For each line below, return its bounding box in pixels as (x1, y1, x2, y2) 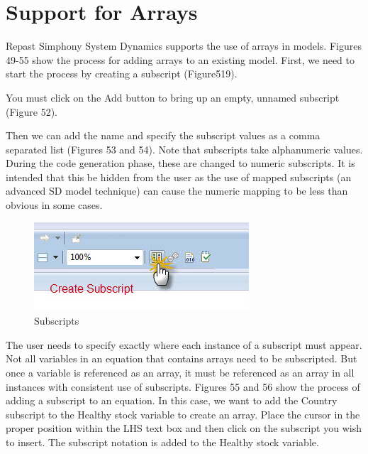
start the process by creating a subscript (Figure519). (6, 66, 238, 81)
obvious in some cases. (6, 198, 103, 212)
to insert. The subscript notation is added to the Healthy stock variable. (6, 435, 319, 449)
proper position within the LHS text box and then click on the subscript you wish (6, 421, 362, 436)
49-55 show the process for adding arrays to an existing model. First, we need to (6, 52, 355, 67)
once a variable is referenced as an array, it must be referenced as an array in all (6, 365, 355, 380)
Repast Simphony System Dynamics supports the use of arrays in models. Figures (6, 38, 362, 53)
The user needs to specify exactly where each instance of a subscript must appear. (6, 337, 362, 352)
